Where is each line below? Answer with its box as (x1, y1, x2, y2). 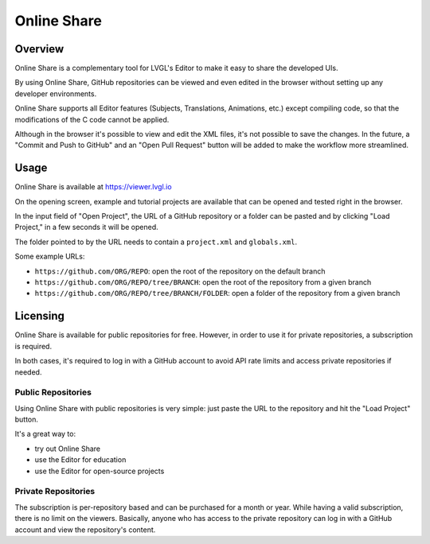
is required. (14, 341, 52, 351)
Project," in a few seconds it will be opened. (14, 223, 158, 232)
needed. (14, 367, 42, 377)
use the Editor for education (34, 455, 127, 464)
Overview (14, 42, 64, 56)
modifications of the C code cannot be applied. (14, 115, 170, 124)
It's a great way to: (14, 429, 76, 439)
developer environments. (14, 88, 97, 99)
